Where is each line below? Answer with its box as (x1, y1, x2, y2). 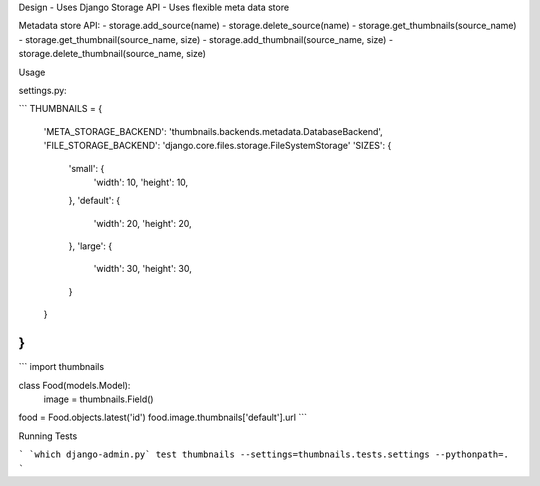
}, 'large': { (68, 240, 113, 252)
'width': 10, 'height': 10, (93, 176, 189, 188)
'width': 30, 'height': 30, (93, 263, 192, 275)
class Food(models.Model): (18, 379, 131, 391)
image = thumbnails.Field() (43, 393, 154, 405)
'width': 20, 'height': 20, (93, 217, 192, 229)
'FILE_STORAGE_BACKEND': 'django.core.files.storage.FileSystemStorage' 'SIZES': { (43, 140, 392, 152)
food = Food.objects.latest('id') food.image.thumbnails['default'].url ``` (18, 411, 307, 424)
